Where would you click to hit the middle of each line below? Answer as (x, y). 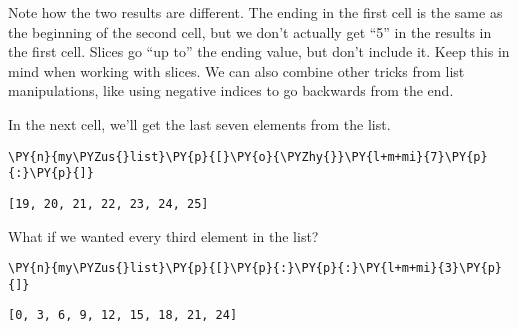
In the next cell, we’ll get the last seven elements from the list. (199, 123)
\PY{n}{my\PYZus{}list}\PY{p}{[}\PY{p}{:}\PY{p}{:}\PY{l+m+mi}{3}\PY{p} (255, 268)
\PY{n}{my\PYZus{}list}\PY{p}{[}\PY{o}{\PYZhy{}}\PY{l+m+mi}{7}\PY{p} (248, 156)
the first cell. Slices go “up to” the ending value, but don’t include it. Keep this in (259, 51)
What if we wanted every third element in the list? (163, 235)
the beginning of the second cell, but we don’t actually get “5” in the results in (250, 31)
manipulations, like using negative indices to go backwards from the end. (231, 90)
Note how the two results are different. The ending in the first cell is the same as (255, 12)
